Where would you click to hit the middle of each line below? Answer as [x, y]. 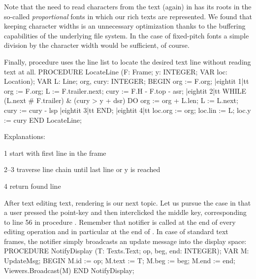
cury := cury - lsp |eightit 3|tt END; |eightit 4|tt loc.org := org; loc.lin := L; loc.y [128, 110]
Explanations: [25, 136]
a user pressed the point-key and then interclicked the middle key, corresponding [125, 212]
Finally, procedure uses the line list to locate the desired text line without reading [128, 61]
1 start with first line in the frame [55, 153]
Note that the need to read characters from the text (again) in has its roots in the [128, 6]
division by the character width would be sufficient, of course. [97, 45]
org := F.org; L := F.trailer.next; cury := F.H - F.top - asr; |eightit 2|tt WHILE [125, 90]
